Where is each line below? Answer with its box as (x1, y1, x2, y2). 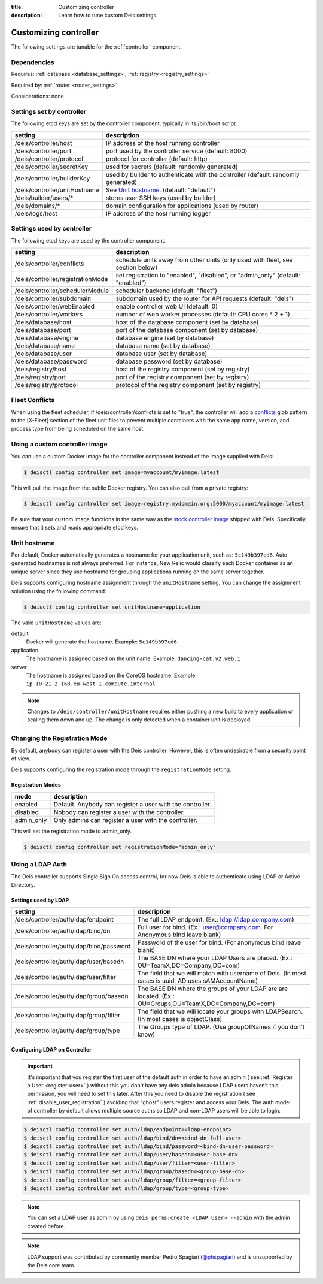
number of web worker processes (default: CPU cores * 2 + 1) (115, 310, 290, 318)
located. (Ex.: (137, 992, 175, 1001)
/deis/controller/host (14, 138, 72, 147)
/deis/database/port (14, 325, 71, 334)
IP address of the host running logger (105, 209, 211, 217)
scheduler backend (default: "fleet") (115, 286, 218, 295)
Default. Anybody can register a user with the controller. (53, 800, 212, 808)
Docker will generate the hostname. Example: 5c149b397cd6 (26, 638, 178, 645)
